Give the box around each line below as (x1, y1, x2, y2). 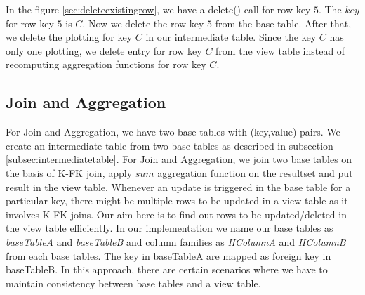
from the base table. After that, (215, 15, 352, 30)
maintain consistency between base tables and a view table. (6, 275, 261, 290)
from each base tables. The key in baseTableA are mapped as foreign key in (6, 248, 331, 263)
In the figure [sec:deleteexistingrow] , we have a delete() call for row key (6, 2, 311, 16)
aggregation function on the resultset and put (157, 165, 353, 180)
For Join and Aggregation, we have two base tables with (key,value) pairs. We (6, 124, 340, 139)
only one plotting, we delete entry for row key (6, 43, 202, 58)
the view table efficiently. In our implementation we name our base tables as (6, 221, 333, 235)
